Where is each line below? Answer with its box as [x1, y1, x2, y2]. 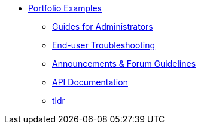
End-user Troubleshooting [52, 40, 156, 50]
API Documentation [52, 77, 128, 87]
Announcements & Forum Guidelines [52, 59, 196, 69]
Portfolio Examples [28, 3, 102, 13]
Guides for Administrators [52, 21, 153, 32]
